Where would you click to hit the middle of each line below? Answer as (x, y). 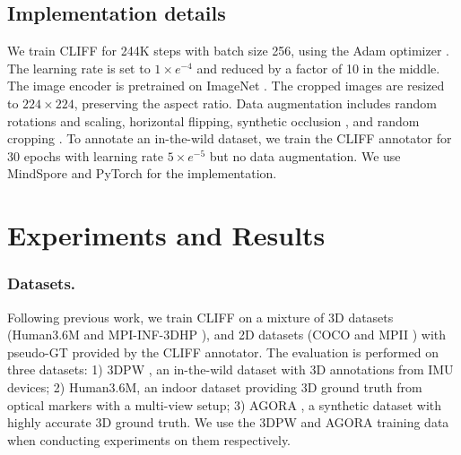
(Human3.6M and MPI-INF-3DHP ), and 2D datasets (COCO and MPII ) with (227, 335)
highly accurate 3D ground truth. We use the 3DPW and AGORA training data (228, 422)
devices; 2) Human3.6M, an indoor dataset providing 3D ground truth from (215, 386)
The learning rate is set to (79, 68)
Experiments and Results (166, 235)
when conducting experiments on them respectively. (149, 439)
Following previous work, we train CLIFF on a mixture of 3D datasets (200, 317)
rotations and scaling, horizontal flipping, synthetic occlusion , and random (213, 120)
